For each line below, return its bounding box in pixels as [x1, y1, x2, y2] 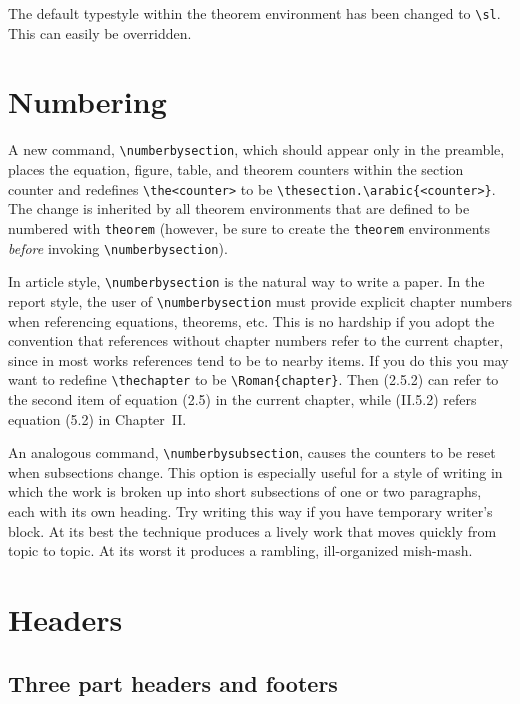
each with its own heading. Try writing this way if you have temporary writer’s [8, 500, 493, 521]
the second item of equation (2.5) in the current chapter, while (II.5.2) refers [8, 388, 477, 409]
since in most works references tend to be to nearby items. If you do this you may [8, 349, 509, 370]
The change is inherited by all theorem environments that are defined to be [8, 198, 470, 219]
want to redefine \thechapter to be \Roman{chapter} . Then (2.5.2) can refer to [8, 369, 499, 390]
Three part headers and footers [8, 667, 338, 698]
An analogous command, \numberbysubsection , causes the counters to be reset [8, 442, 496, 463]
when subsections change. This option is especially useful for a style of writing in [8, 461, 503, 482]
